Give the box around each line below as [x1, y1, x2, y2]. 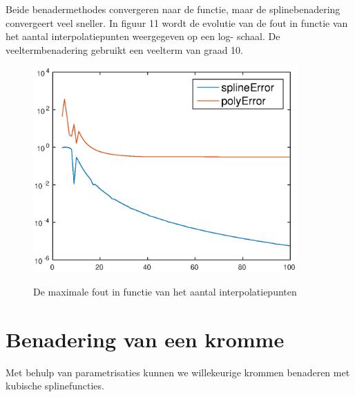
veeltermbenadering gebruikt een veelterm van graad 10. [6, 42, 243, 57]
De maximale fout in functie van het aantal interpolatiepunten [33, 284, 297, 298]
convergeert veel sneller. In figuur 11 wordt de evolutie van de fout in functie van [6, 15, 348, 30]
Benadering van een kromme [6, 325, 285, 353]
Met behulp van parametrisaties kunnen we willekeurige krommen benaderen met [6, 365, 350, 379]
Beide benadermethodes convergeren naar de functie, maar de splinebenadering [6, 2, 340, 16]
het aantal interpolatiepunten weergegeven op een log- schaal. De [6, 29, 280, 43]
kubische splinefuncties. [6, 378, 104, 393]
